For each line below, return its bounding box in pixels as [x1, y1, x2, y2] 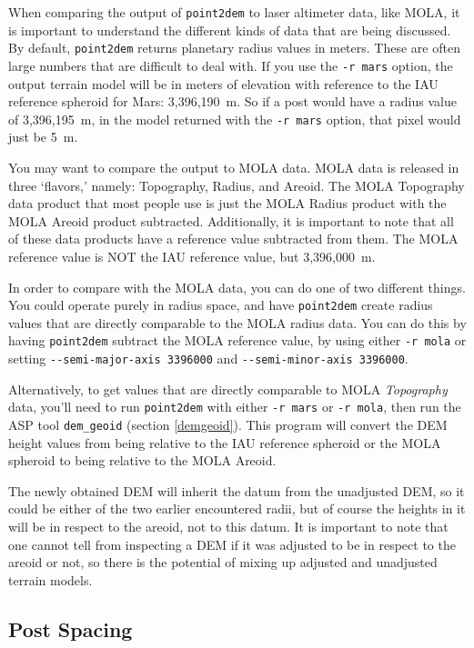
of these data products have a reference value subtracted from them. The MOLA [8, 229, 459, 248]
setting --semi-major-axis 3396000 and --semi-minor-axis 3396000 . [8, 349, 408, 368]
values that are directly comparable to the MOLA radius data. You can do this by [8, 313, 467, 332]
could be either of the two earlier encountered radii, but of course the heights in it [8, 499, 466, 518]
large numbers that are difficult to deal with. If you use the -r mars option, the [8, 55, 453, 75]
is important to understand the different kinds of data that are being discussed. [8, 20, 451, 39]
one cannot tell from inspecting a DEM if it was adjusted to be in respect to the [8, 534, 456, 553]
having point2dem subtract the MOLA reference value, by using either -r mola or [8, 331, 467, 350]
